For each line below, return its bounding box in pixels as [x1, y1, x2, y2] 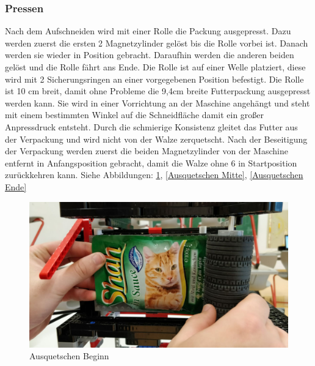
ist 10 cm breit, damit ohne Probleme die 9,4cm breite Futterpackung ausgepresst [5, 84, 311, 97]
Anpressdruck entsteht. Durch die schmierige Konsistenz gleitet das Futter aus [5, 120, 298, 133]
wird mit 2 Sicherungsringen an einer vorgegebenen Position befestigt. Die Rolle [5, 72, 304, 85]
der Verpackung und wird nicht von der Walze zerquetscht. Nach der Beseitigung [5, 132, 308, 145]
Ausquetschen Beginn [29, 349, 109, 362]
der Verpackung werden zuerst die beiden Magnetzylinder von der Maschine [5, 144, 288, 157]
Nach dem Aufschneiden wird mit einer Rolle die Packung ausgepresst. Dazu [5, 24, 291, 37]
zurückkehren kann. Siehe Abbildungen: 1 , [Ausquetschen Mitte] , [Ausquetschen [5, 168, 303, 181]
